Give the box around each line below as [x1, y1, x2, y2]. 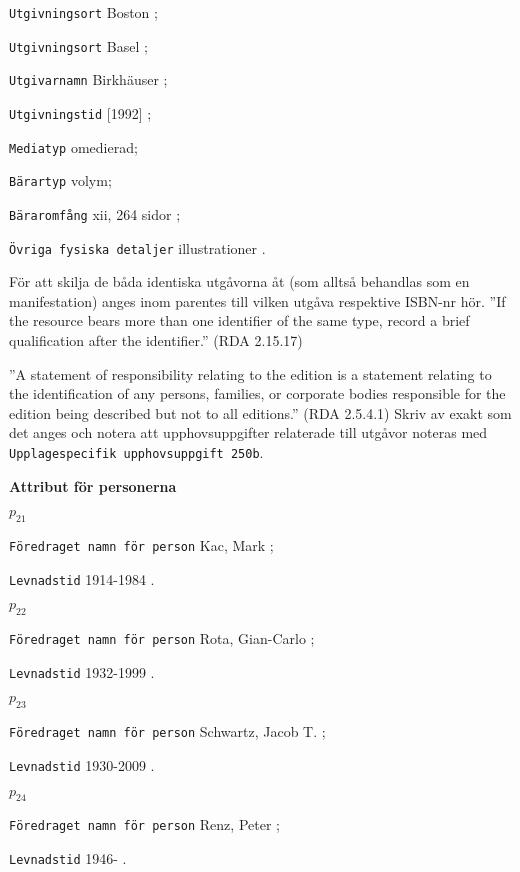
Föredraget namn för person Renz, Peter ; [9, 814, 280, 835]
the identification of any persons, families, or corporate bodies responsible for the [9, 383, 506, 404]
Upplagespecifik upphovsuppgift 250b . [9, 442, 264, 462]
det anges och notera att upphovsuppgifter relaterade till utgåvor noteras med [9, 422, 488, 443]
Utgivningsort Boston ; [9, 2, 158, 22]
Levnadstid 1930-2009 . [9, 754, 155, 775]
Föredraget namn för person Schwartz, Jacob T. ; [9, 721, 326, 742]
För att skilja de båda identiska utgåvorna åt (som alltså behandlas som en [9, 271, 470, 292]
